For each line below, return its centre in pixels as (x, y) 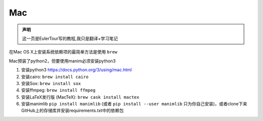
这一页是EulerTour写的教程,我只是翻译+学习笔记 (70, 38)
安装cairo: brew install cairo (55, 77)
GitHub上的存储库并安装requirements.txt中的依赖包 (72, 111)
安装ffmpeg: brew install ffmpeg (58, 90)
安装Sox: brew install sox (51, 83)
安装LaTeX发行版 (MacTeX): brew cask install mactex (80, 97)
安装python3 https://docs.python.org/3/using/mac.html (76, 70)
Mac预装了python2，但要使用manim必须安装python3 (62, 61)
